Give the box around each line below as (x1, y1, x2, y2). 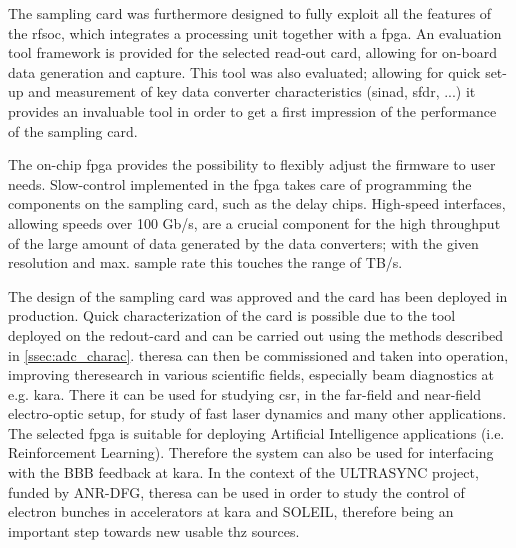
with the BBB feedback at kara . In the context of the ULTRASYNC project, (8, 462, 479, 483)
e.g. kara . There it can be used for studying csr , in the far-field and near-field (8, 383, 482, 404)
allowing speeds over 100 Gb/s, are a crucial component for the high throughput (8, 212, 501, 233)
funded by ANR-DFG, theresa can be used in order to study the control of (8, 481, 465, 502)
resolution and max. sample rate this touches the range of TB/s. (8, 252, 403, 273)
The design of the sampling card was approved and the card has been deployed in (8, 285, 508, 306)
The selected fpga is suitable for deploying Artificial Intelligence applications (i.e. (8, 422, 505, 443)
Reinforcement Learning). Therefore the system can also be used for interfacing (8, 442, 494, 463)
